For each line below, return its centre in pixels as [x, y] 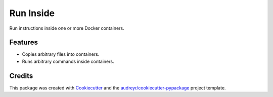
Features [24, 42]
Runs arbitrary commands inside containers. [68, 61]
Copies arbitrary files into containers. [61, 54]
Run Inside [32, 13]
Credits [21, 76]
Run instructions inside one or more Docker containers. [67, 28]
